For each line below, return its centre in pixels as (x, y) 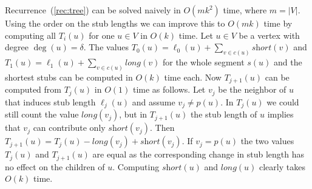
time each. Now (193, 77)
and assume (154, 101)
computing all (31, 35)
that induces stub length (50, 101)
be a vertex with (269, 35)
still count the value (42, 114)
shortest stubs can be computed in (69, 77)
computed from (33, 89)
